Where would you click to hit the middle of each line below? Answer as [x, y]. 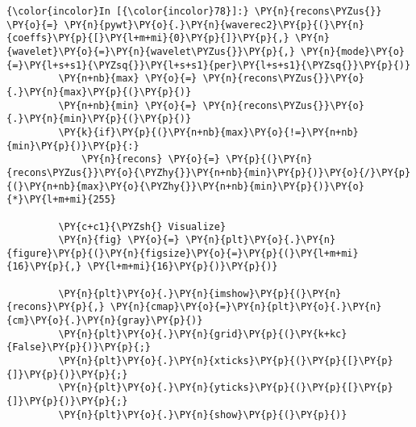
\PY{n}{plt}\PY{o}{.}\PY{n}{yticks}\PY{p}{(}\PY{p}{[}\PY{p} [226, 388]
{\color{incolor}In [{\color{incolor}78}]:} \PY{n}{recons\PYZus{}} [194, 11]
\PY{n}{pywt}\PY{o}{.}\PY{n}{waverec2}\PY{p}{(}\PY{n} [214, 25]
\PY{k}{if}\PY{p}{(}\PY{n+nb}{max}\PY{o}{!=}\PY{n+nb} [208, 132]
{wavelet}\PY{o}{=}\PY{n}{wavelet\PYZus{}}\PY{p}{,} [151, 51]
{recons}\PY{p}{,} [56, 307]
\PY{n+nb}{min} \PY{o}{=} [128, 105]
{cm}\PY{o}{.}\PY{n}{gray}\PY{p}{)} [105, 321]
